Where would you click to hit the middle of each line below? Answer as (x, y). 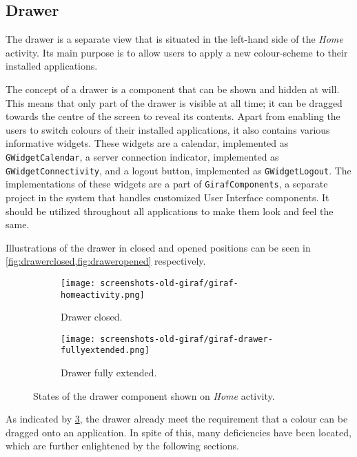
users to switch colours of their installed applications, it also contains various (168, 129)
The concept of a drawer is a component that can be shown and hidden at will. (173, 89)
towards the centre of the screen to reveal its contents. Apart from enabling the (173, 116)
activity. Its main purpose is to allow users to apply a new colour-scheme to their (177, 52)
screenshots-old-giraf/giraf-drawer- (186, 339)
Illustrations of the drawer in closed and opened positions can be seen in (158, 247)
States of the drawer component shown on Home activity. (154, 395)
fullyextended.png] (105, 351)
